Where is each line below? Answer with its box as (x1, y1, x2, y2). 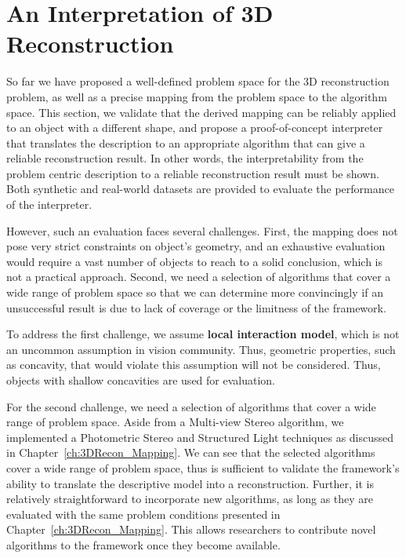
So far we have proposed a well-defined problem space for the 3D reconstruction (6, 73, 390, 89)
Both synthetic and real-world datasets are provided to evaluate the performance (6, 181, 394, 197)
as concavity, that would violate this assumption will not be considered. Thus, (6, 356, 381, 373)
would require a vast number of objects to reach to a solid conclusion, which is (6, 253, 383, 269)
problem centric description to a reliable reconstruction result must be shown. (6, 165, 379, 181)
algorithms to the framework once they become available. (6, 536, 281, 553)
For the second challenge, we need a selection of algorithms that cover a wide (6, 398, 376, 414)
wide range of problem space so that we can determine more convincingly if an (6, 284, 383, 301)
